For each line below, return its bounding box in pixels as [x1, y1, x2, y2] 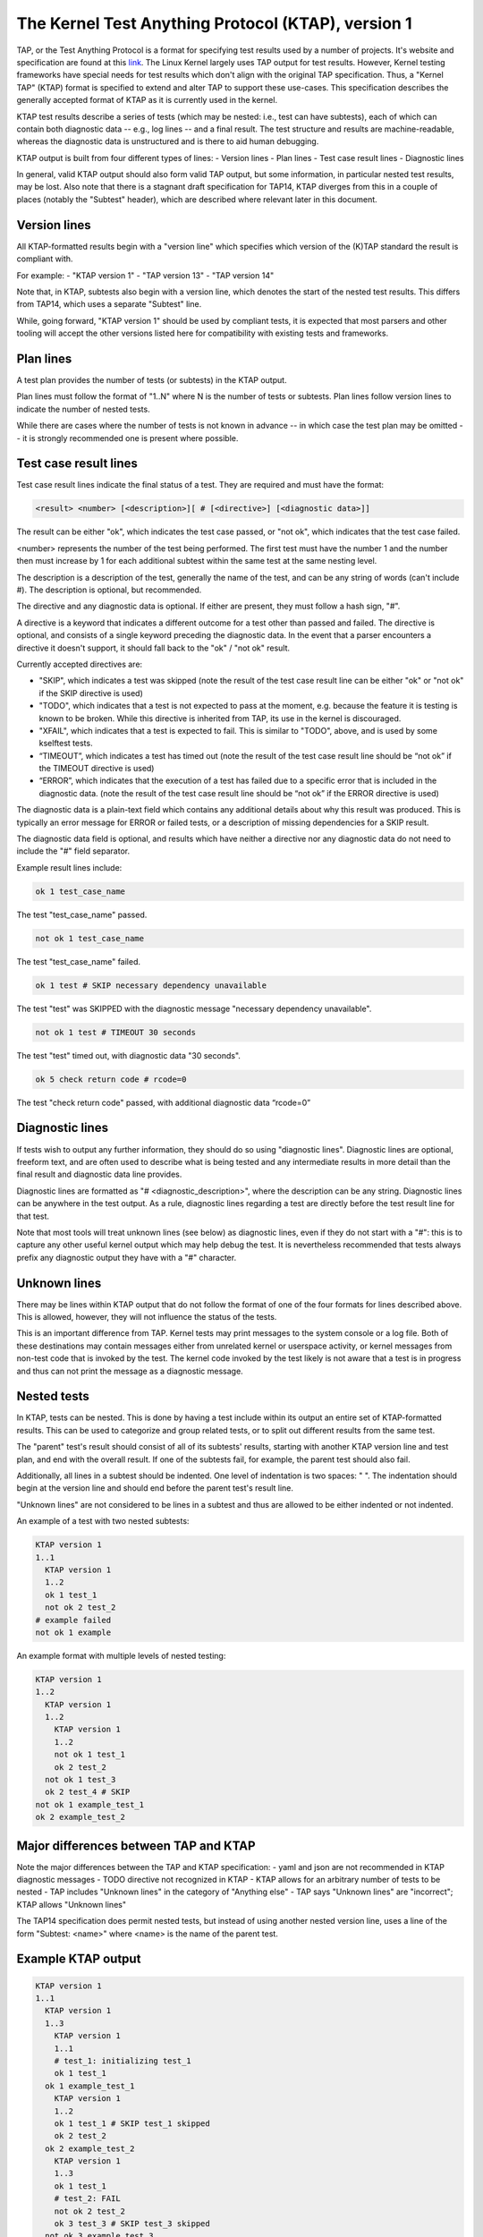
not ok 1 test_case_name [35, 933, 145, 943]
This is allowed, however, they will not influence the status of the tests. [16, 1311, 277, 1322]
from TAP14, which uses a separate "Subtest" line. [16, 299, 202, 310]
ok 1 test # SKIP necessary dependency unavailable [35, 980, 267, 991]
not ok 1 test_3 [45, 1774, 116, 1784]
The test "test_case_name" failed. [16, 956, 140, 966]
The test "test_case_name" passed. [16, 909, 148, 920]
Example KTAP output [16, 1952, 141, 1967]
